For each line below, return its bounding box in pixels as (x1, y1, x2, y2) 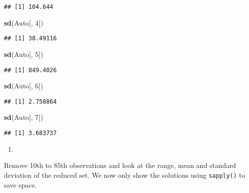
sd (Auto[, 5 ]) (4, 49, 43, 59)
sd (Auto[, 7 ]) (4, 112, 43, 122)
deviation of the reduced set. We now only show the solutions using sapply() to (4, 169, 246, 180)
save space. (4, 179, 37, 190)
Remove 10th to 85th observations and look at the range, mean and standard (4, 160, 236, 170)
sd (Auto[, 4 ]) (4, 17, 43, 28)
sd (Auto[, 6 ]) (4, 81, 43, 91)
